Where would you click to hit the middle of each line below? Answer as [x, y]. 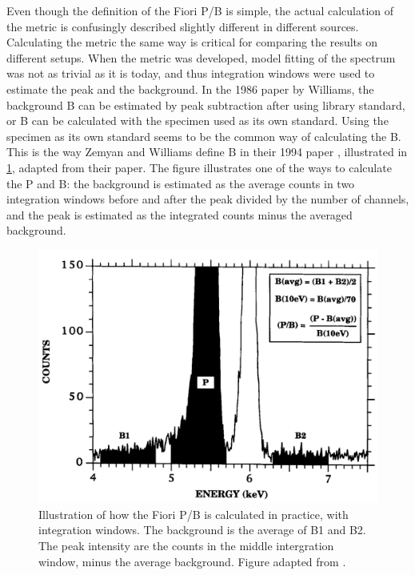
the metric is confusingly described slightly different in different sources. [183, 26]
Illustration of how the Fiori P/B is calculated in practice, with [194, 514]
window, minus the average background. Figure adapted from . [192, 561]
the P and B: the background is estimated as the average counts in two [181, 183]
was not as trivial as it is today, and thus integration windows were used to [191, 73]
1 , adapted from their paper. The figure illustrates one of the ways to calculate [199, 167]
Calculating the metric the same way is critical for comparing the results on [192, 42]
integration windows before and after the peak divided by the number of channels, [208, 199]
